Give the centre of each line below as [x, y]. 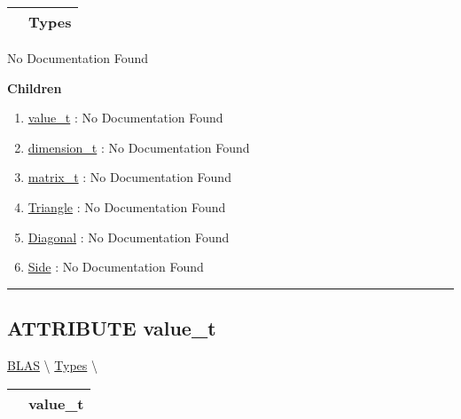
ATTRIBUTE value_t [112, 328]
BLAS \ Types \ [52, 364]
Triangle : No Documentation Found [127, 206]
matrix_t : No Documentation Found [129, 177]
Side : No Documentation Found [116, 267]
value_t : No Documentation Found [125, 118]
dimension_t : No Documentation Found [139, 147]
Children [35, 87]
